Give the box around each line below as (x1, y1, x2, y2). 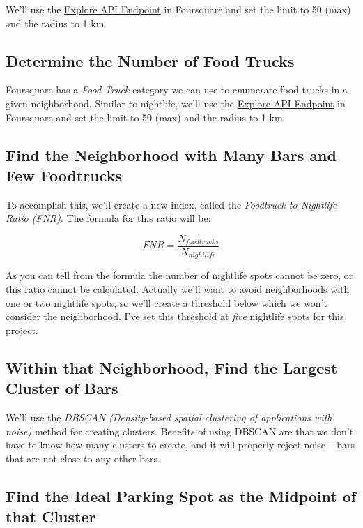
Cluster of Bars (6, 377, 118, 399)
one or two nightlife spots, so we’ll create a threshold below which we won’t (6, 295, 327, 310)
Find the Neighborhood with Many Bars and (6, 144, 337, 165)
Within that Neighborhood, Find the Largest (6, 356, 338, 378)
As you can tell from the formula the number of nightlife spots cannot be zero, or (6, 268, 353, 282)
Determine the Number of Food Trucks (6, 50, 295, 71)
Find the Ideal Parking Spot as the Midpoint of (6, 485, 357, 506)
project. (6, 322, 38, 337)
